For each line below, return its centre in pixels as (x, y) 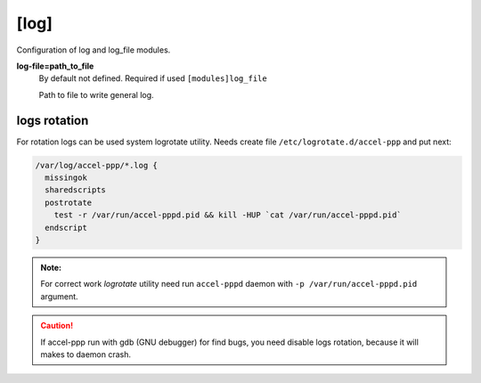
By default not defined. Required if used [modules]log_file (153, 78)
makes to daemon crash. (86, 354)
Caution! (57, 326)
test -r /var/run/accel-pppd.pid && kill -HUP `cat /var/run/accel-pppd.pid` (228, 215)
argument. (60, 296)
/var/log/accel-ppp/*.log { (96, 165)
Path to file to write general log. (97, 94)
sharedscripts (76, 190)
